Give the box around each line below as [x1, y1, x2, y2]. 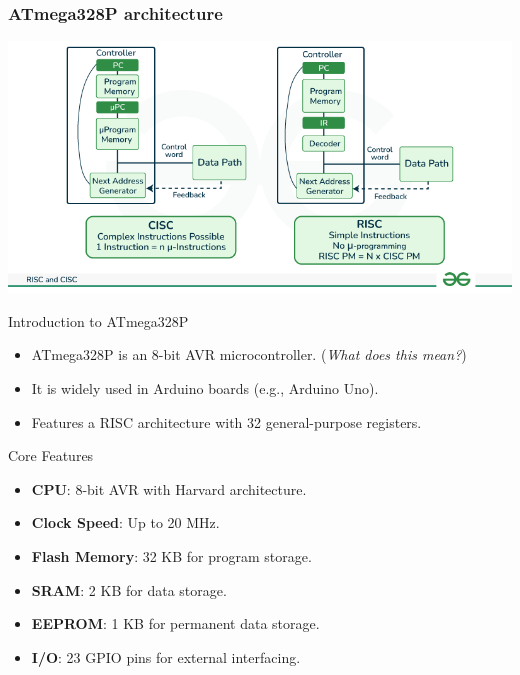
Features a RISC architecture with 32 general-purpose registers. [31, 411, 422, 432]
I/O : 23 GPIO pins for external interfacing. [31, 646, 301, 667]
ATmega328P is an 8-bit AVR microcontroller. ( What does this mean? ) [31, 344, 467, 365]
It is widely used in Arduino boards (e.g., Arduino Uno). [31, 378, 379, 398]
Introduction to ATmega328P [8, 310, 189, 331]
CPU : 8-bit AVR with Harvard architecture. [31, 478, 307, 499]
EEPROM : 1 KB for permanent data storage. [31, 613, 320, 634]
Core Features [8, 445, 94, 466]
